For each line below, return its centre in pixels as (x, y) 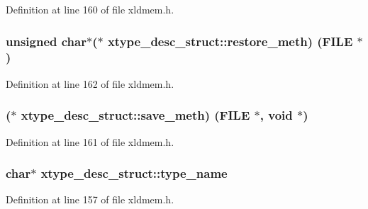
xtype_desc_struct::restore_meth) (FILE (230, 41)
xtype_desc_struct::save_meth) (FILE (135, 115)
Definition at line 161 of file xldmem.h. (90, 141)
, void (276, 115)
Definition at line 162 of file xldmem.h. (90, 83)
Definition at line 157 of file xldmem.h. (90, 199)
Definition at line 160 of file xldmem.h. (90, 9)
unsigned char (46, 41)
